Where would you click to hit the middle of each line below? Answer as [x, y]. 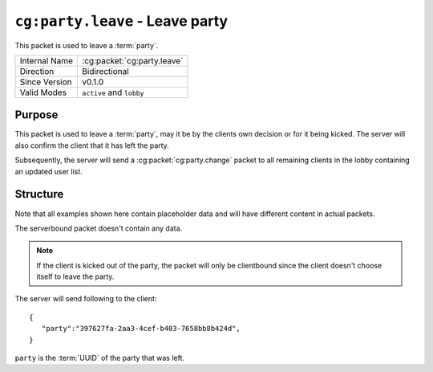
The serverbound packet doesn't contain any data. [99, 228]
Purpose [36, 115]
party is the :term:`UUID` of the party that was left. [99, 358]
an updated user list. [49, 171]
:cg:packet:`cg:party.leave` [132, 60]
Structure [39, 194]
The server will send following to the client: [86, 299]
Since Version [46, 82]
